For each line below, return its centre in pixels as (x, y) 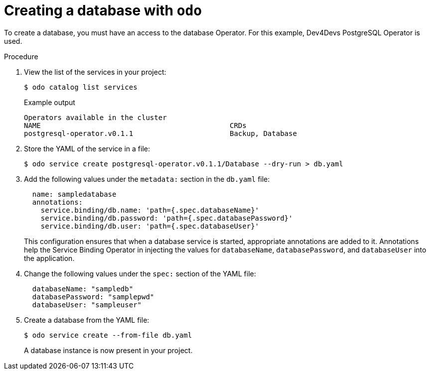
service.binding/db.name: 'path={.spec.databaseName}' (150, 210)
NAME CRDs (135, 125)
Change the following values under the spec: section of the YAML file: (140, 273)
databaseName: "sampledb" (83, 289)
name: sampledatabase (74, 194)
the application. (49, 258)
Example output (50, 102)
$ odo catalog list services (81, 87)
